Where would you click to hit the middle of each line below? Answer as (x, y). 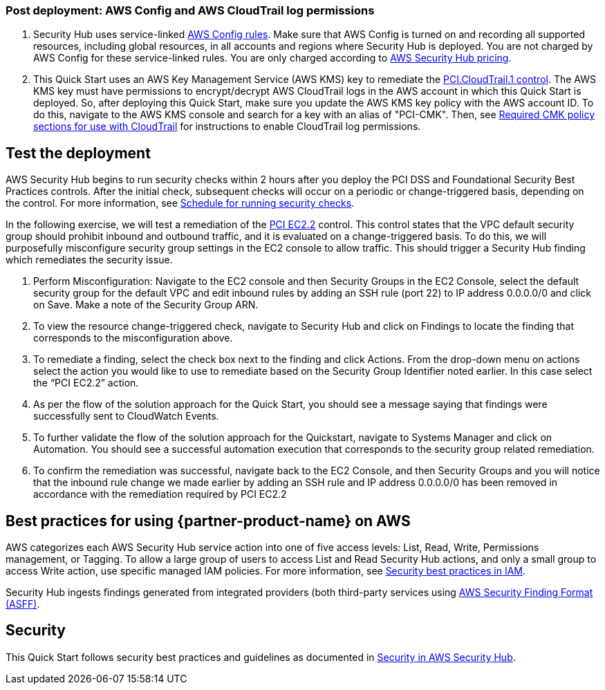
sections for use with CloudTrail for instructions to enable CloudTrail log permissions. (227, 127)
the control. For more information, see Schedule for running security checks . (180, 203)
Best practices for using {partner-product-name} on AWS (208, 521)
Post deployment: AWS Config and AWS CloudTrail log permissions (190, 10)
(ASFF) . (23, 604)
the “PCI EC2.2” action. (86, 383)
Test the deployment (78, 153)
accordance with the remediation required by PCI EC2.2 (160, 494)
